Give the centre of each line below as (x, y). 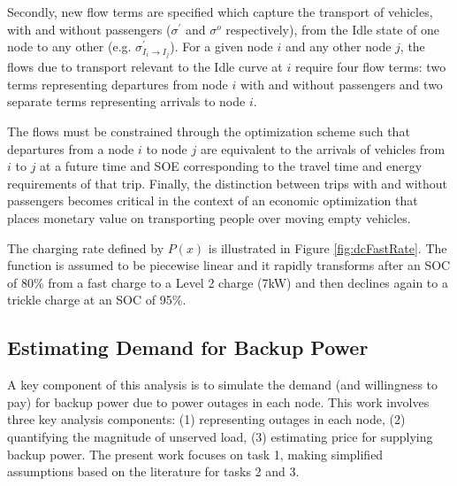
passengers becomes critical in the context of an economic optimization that (213, 201)
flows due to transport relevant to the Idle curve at (145, 67)
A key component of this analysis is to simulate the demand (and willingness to (223, 385)
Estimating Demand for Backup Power (188, 347)
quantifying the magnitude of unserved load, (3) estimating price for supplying (220, 436)
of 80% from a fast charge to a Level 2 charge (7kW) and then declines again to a (228, 282)
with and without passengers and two (341, 84)
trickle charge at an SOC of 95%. (97, 300)
